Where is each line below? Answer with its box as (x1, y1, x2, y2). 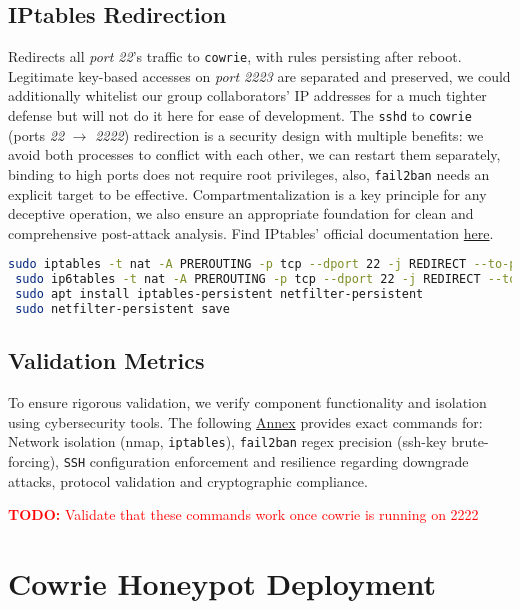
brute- (451, 431, 489, 452)
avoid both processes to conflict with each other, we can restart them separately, (8, 144, 501, 165)
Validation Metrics (8, 345, 205, 376)
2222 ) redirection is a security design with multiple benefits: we (95, 124, 484, 145)
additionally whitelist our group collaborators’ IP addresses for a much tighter (8, 85, 487, 106)
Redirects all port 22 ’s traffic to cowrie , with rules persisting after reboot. (8, 46, 462, 67)
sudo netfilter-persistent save (15, 301, 230, 316)
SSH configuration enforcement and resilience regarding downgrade (63, 450, 469, 471)
